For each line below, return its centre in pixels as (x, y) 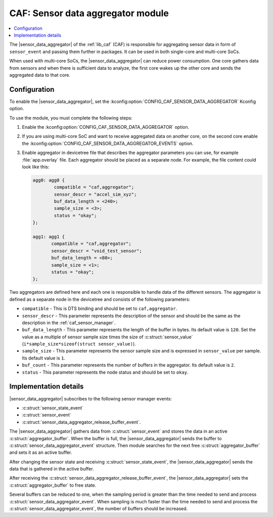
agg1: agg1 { (49, 237)
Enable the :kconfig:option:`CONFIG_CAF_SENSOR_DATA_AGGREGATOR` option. (106, 127)
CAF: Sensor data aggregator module (89, 13)
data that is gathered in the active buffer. (52, 469)
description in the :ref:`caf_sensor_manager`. (69, 323)
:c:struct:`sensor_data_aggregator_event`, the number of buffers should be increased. (99, 509)
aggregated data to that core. (40, 75)
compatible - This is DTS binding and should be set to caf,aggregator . (100, 308)
